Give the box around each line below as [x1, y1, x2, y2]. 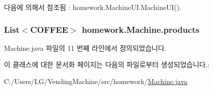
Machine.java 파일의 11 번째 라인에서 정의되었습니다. [4, 42, 167, 53]
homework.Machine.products [81, 23, 200, 35]
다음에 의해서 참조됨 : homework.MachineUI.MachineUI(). [4, 2, 182, 12]
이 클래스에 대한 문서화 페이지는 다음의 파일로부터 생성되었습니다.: [4, 59, 210, 70]
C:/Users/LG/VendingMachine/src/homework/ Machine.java [4, 76, 188, 86]
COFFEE [30, 23, 69, 35]
